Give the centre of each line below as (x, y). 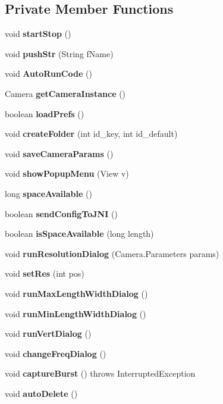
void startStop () (38, 34)
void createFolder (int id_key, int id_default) (91, 134)
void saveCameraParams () (59, 153)
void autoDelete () (41, 393)
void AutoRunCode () (48, 73)
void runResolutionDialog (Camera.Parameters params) (112, 253)
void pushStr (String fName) (59, 53)
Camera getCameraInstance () (65, 93)
